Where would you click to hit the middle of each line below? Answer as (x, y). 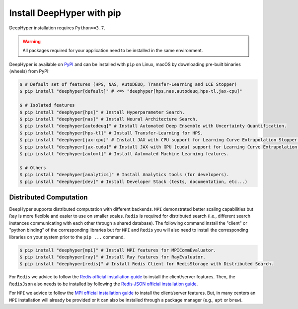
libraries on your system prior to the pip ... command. (67, 237)
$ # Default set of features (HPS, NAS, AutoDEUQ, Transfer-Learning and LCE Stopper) (128, 85)
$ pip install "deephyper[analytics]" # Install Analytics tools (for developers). (124, 175)
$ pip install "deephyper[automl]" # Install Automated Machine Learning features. (124, 154)
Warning (32, 41)
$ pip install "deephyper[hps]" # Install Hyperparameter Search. (102, 112)
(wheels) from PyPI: (29, 71)
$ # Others (33, 168)
